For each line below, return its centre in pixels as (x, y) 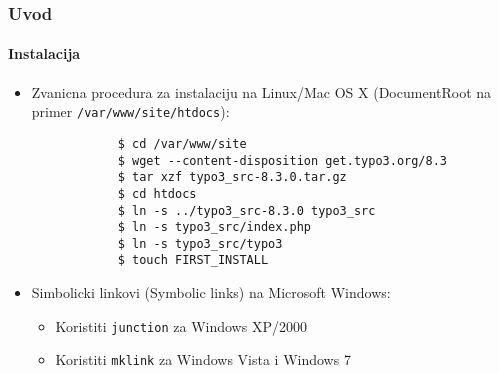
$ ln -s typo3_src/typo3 (200, 243)
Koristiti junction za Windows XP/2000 (181, 325)
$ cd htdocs (157, 193)
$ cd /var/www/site (182, 143)
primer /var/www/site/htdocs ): (130, 111)
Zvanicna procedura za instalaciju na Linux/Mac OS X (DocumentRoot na (261, 91)
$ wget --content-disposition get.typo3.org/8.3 (282, 160)
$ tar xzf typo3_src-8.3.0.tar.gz (232, 177)
